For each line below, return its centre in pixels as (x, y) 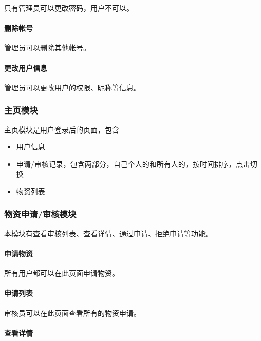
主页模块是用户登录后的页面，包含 (62, 129)
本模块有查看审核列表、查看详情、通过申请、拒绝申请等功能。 (108, 233)
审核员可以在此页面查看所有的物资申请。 (72, 312)
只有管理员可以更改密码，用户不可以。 (69, 8)
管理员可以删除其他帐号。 (47, 48)
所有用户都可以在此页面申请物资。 (62, 273)
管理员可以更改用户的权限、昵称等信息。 (72, 87)
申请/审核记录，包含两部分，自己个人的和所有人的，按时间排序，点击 (133, 164)
